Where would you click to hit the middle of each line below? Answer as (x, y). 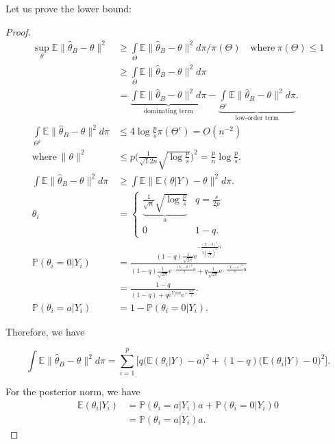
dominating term (168, 112)
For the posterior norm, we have (73, 392)
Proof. (18, 31)
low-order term (257, 118)
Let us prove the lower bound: (69, 8)
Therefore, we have (45, 331)
